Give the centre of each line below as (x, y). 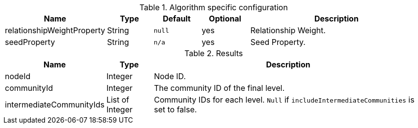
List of (118, 100)
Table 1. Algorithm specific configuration (214, 7)
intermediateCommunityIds (55, 105)
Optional (225, 19)
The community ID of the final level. (219, 88)
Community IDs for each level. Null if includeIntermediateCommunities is (284, 100)
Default (176, 19)
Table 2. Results (214, 53)
